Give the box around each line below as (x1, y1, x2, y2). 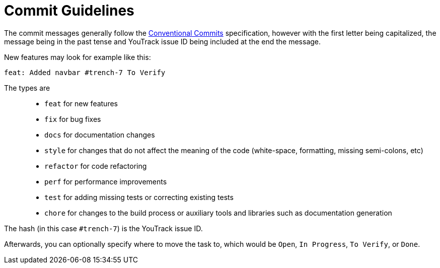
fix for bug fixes (44, 114, 101, 123)
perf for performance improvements (44, 177, 167, 186)
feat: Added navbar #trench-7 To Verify (4, 68, 166, 77)
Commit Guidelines (4, 2, 134, 19)
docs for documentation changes (44, 130, 155, 139)
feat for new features (44, 99, 118, 108)
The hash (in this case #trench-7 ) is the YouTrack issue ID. (4, 224, 203, 233)
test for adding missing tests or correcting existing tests (44, 192, 234, 202)
